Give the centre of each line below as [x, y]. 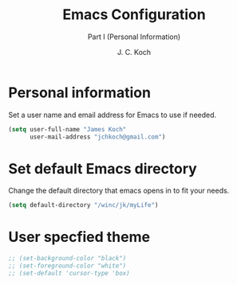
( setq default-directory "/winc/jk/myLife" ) [83, 205]
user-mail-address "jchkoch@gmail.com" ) [97, 137]
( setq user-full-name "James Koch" [67, 129]
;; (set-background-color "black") [67, 259]
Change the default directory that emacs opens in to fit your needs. [119, 191]
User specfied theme [79, 237]
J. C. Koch [134, 52]
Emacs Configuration [134, 15]
